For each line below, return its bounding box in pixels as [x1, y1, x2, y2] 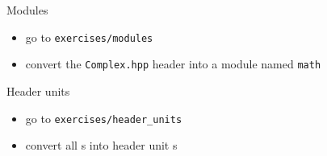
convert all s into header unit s [25, 137, 178, 154]
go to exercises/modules [25, 28, 153, 45]
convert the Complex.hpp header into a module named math [25, 55, 321, 72]
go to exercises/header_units [25, 109, 182, 126]
